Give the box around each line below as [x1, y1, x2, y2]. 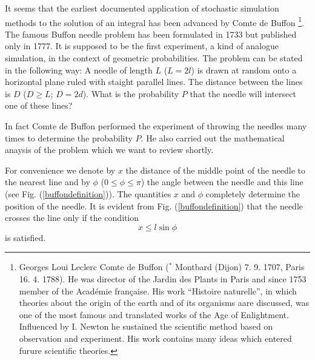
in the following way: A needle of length [5, 63, 153, 76]
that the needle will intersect [190, 87, 296, 100]
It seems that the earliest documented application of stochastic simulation [5, 2, 279, 14]
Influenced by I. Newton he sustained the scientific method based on [19, 320, 273, 333]
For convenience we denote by [5, 163, 116, 176]
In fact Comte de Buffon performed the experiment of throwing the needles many [5, 120, 307, 132]
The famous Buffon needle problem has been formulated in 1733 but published [5, 27, 297, 40]
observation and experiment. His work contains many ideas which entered [19, 331, 292, 344]
